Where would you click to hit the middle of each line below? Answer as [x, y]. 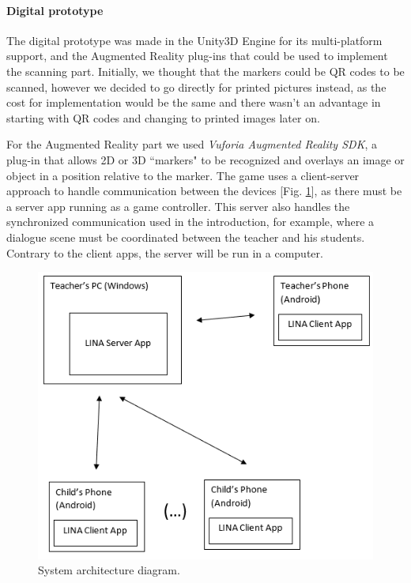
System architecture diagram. [109, 570]
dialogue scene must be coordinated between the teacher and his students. [186, 237]
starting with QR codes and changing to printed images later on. [163, 117]
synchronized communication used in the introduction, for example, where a [190, 222]
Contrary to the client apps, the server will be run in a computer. [165, 252]
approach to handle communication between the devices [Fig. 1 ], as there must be [204, 191]
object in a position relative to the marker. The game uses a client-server [183, 175]
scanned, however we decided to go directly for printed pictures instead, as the [196, 87]
